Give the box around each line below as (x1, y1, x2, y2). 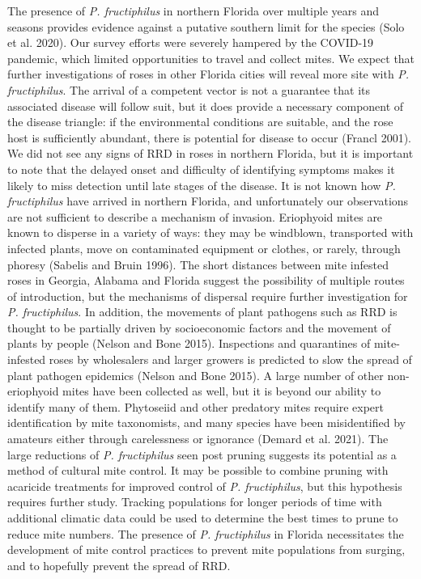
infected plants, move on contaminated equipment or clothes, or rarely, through (7, 239, 401, 256)
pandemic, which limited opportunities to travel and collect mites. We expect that (7, 49, 415, 66)
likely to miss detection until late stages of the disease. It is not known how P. (7, 176, 396, 193)
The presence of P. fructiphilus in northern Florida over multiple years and (7, 2, 379, 19)
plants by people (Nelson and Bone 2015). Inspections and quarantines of (7, 335, 371, 352)
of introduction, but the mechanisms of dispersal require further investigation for (7, 287, 408, 304)
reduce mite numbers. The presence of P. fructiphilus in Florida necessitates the (7, 525, 404, 542)
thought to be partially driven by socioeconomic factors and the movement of (7, 319, 391, 336)
